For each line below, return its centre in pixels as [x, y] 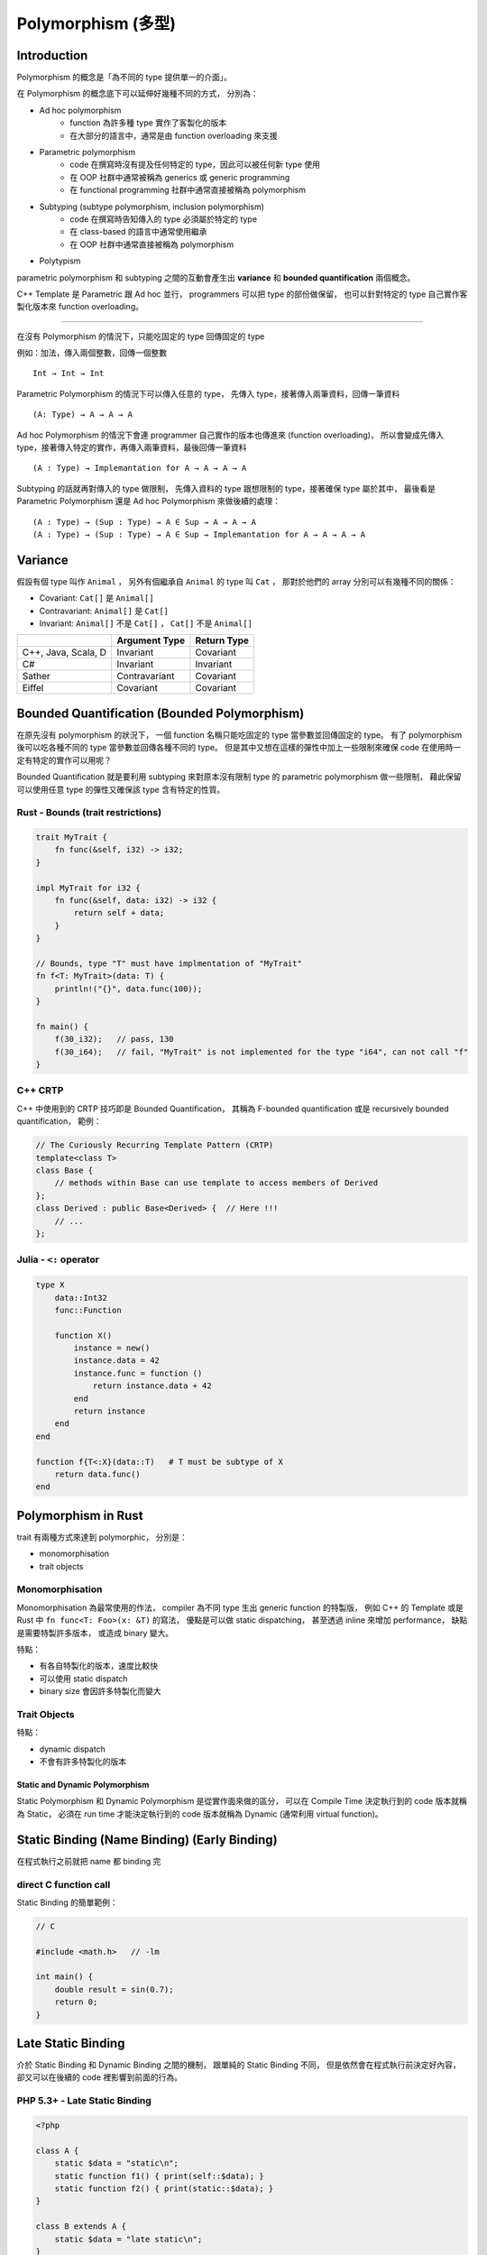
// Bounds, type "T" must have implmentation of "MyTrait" [169, 964]
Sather [37, 676]
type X [50, 1285]
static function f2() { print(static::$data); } [164, 2188]
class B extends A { [81, 2227]
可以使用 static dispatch [83, 1679]
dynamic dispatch [72, 1749]
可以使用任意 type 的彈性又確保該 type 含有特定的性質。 [121, 789]
